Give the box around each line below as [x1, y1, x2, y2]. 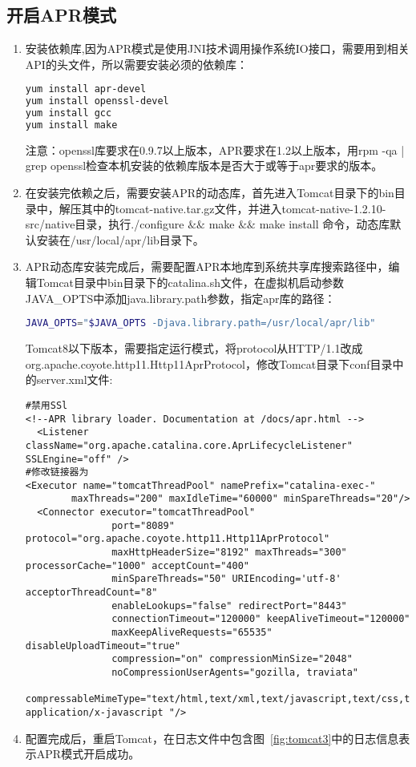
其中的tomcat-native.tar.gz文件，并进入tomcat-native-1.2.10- [81, 200, 386, 216]
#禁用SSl [25, 399, 68, 411]
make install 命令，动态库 [259, 216, 390, 232]
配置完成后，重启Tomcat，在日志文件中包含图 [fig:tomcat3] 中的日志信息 [25, 729, 399, 746]
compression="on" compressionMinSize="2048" [111, 653, 353, 665]
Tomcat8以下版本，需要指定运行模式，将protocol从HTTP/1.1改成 [25, 340, 363, 357]
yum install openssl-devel [25, 95, 169, 107]
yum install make [25, 119, 118, 131]
